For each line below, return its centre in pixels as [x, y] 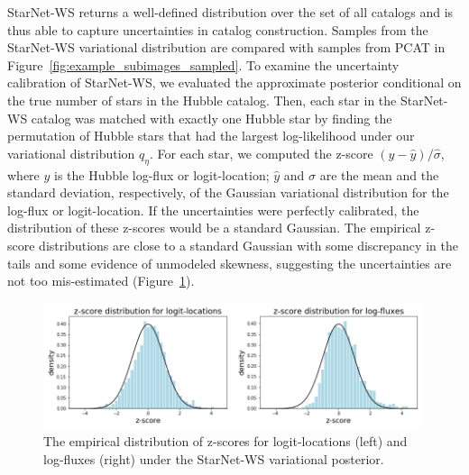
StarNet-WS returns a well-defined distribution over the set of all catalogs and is [230, 12]
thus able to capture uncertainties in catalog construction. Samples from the [218, 29]
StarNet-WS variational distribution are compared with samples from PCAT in [226, 47]
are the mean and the [379, 174]
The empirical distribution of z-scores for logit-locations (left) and [225, 441]
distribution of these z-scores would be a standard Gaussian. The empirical [214, 228]
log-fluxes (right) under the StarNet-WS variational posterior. [214, 458]
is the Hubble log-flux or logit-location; [162, 174]
